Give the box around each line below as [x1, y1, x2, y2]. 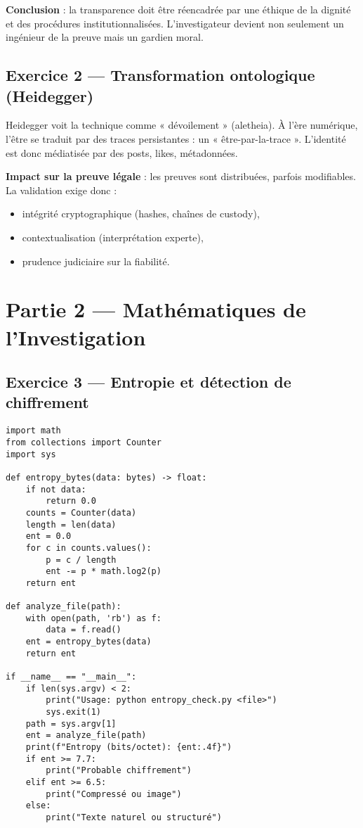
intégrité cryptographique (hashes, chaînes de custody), [22, 206, 260, 221]
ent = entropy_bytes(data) [25, 637, 152, 647]
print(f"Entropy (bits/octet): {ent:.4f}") [25, 742, 232, 752]
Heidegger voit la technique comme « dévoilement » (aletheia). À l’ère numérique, [6, 117, 358, 132]
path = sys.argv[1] [25, 718, 117, 729]
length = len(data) [25, 519, 117, 530]
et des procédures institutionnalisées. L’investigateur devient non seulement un [6, 15, 344, 30]
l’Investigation [6, 322, 146, 351]
